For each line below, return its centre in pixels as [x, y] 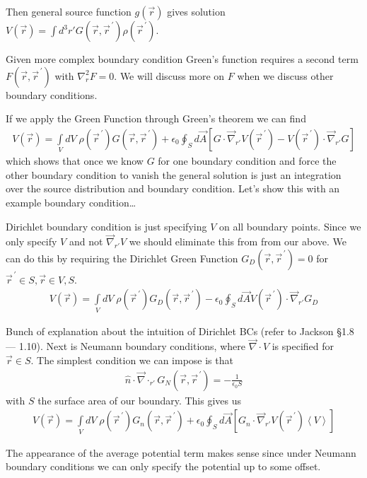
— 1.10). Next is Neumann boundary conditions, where [126, 346]
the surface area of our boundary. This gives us [140, 400]
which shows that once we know [75, 161]
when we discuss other [285, 75]
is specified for [303, 346]
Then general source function [69, 11]
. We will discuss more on [169, 75]
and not [86, 241]
